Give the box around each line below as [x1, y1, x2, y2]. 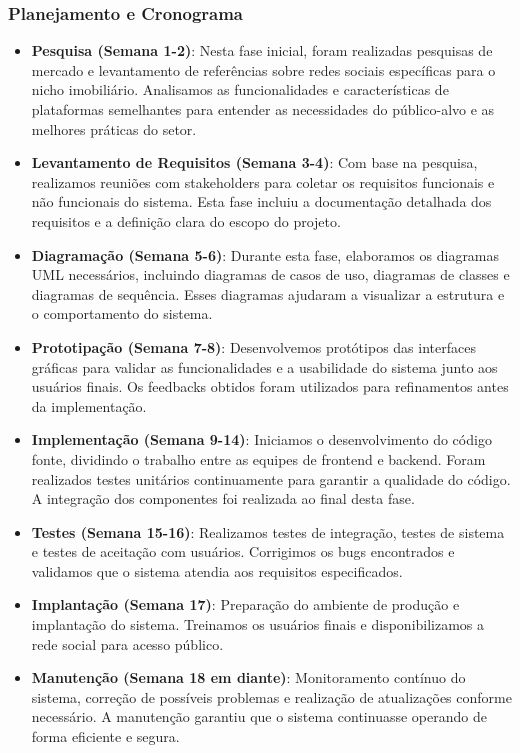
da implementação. [31, 395, 147, 416]
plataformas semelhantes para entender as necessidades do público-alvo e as [31, 99, 495, 119]
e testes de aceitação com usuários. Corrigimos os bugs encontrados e [31, 541, 455, 562]
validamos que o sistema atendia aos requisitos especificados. [31, 560, 403, 581]
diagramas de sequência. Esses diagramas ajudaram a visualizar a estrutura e [31, 283, 505, 304]
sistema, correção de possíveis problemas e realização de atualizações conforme [31, 686, 512, 707]
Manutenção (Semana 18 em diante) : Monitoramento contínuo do [31, 667, 466, 688]
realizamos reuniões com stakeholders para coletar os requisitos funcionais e [31, 171, 495, 192]
